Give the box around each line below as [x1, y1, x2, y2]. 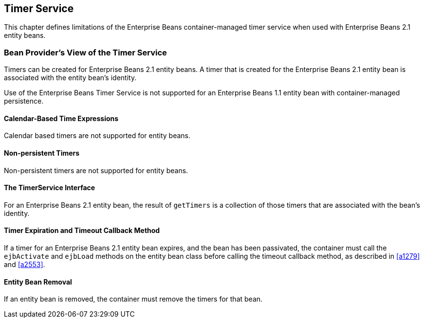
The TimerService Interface [4, 183, 95, 192]
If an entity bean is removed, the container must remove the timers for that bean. [4, 295, 263, 304]
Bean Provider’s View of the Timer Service [4, 47, 167, 57]
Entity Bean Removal [4, 277, 72, 286]
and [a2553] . [4, 260, 45, 269]
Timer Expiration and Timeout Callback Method [4, 226, 160, 235]
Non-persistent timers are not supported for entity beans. [4, 166, 188, 175]
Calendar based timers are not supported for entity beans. [4, 131, 191, 140]
